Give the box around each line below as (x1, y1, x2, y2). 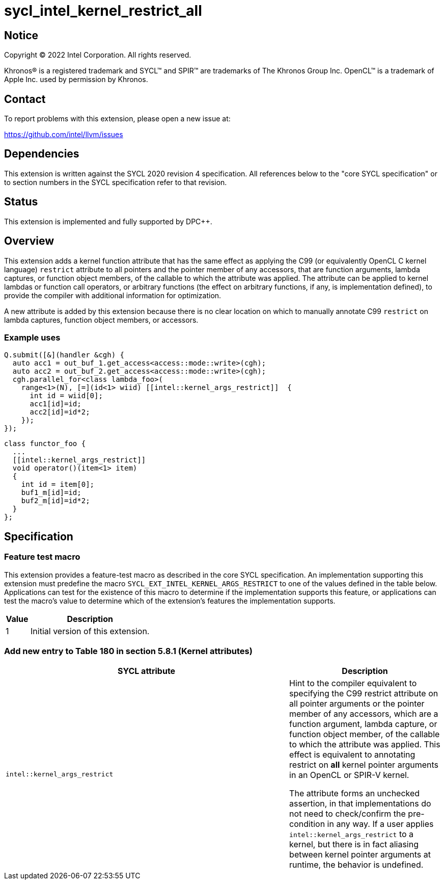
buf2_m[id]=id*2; (21, 497, 90, 505)
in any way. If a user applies (327, 819, 434, 829)
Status (4, 195, 38, 209)
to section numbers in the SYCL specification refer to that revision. (4, 177, 227, 187)
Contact (4, 92, 46, 106)
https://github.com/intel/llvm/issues (4, 130, 123, 139)
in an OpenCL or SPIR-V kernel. (289, 770, 409, 781)
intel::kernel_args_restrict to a (289, 829, 414, 840)
